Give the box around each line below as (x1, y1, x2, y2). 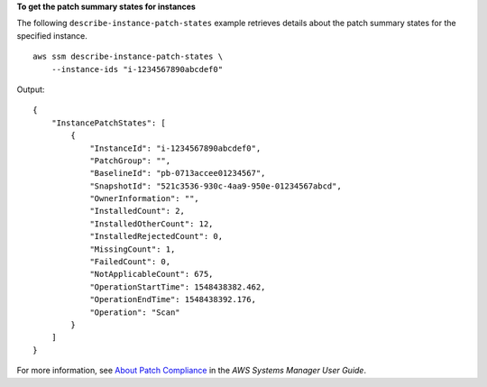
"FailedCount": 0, (89, 257, 171, 267)
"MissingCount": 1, (89, 244, 176, 254)
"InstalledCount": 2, (89, 206, 185, 217)
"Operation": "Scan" (89, 307, 180, 318)
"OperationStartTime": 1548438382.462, (89, 281, 266, 292)
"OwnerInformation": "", (89, 194, 200, 204)
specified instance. (16, 30, 87, 41)
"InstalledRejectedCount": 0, (89, 231, 224, 242)
